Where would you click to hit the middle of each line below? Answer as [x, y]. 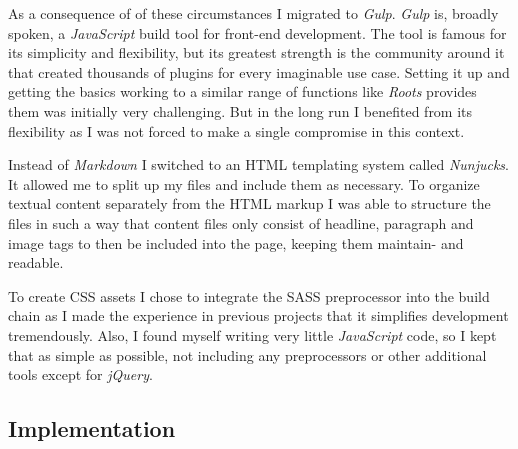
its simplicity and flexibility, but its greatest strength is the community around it [256, 52]
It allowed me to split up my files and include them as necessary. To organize [244, 183]
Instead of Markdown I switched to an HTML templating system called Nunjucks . [258, 164]
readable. [36, 262]
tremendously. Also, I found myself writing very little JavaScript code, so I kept [252, 334]
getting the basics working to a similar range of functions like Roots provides [242, 91]
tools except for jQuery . [80, 374]
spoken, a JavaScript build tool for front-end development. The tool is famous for [257, 32]
